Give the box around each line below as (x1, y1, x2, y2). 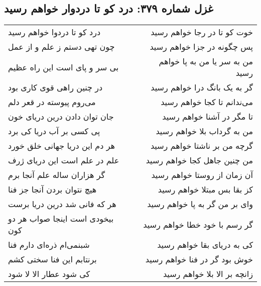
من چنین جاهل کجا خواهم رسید (146, 154, 253, 166)
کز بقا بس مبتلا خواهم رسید (158, 183, 253, 196)
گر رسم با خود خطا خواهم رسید (143, 218, 253, 230)
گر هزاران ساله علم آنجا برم (8, 169, 105, 181)
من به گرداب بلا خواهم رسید (156, 125, 253, 137)
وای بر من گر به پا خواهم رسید (147, 198, 253, 210)
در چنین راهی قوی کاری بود (8, 81, 103, 93)
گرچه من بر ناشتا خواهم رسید (150, 140, 253, 152)
